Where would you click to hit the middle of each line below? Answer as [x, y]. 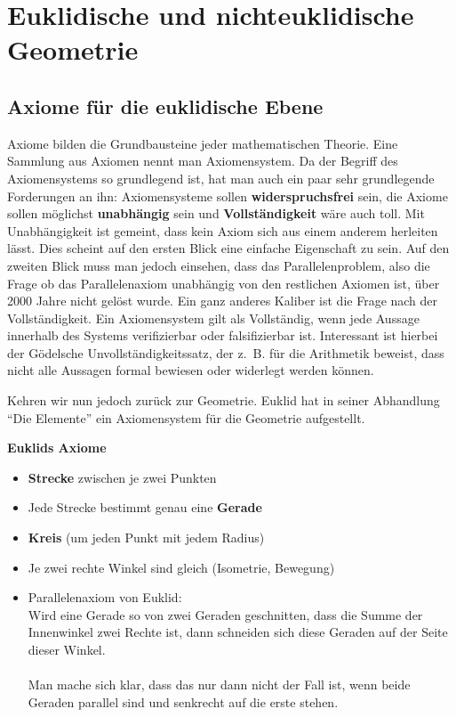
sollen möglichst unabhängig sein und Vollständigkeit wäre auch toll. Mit [216, 213]
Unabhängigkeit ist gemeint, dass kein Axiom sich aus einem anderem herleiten [223, 230]
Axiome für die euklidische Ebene [165, 106]
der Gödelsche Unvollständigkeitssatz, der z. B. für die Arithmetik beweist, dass [226, 352]
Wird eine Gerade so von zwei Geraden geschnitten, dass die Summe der [225, 614]
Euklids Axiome [57, 448]
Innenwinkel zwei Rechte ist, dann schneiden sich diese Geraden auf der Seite [238, 632]
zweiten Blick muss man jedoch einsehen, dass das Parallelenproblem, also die [219, 265]
